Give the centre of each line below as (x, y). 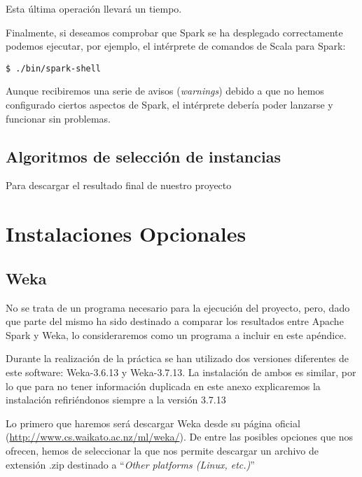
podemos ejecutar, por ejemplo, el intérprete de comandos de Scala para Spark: (176, 46)
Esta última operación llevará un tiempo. (94, 8)
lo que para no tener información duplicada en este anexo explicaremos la (163, 386)
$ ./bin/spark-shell (54, 68)
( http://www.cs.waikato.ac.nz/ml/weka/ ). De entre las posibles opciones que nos (180, 437)
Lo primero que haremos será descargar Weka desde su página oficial (153, 423)
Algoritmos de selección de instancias (143, 156)
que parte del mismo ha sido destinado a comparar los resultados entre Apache (175, 321)
